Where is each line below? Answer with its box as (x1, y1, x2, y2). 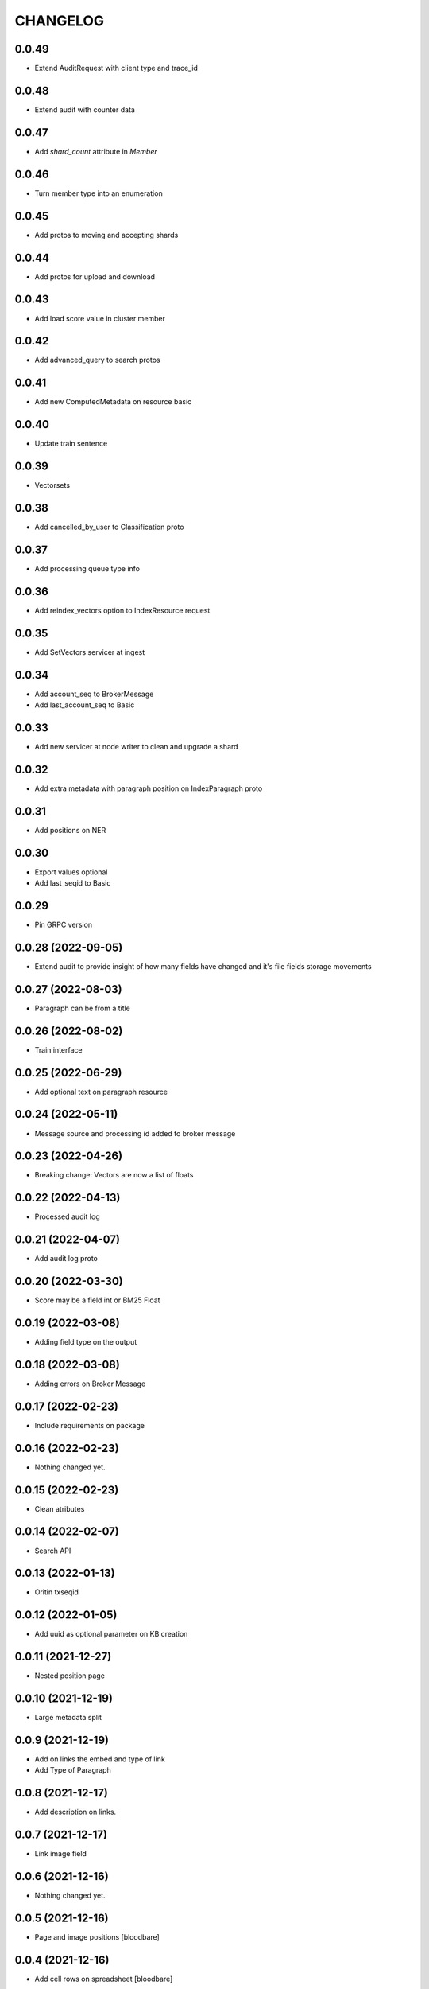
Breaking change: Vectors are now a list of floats (34, 1170, 194, 1180)
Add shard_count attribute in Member (34, 146, 158, 156)
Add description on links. (34, 1807, 117, 1817)
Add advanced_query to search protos (34, 355, 160, 365)
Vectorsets (34, 481, 71, 490)
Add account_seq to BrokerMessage (34, 689, 154, 699)
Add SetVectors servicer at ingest (34, 647, 145, 656)
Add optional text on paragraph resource (34, 1087, 168, 1096)
